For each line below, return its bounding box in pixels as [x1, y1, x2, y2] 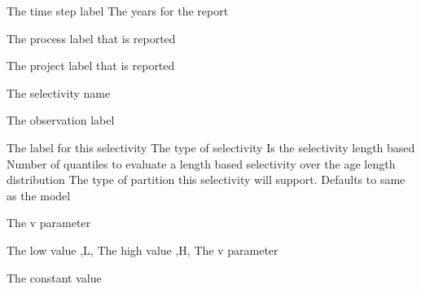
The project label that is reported [7, 57, 175, 74]
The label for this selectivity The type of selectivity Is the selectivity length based [7, 138, 415, 155]
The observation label [7, 112, 115, 129]
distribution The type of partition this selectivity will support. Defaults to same [7, 171, 406, 188]
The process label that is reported [7, 29, 176, 46]
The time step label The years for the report [7, 2, 229, 19]
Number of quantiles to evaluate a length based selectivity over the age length [7, 155, 396, 172]
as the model [7, 186, 71, 204]
